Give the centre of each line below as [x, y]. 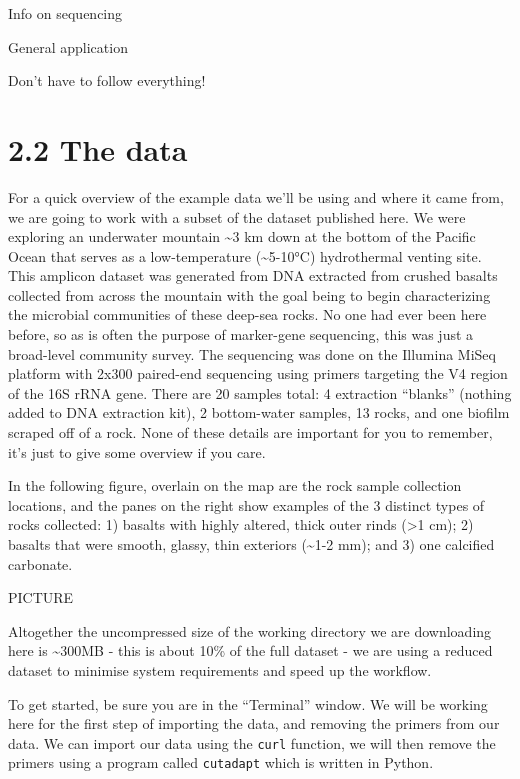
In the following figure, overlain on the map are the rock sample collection [235, 485]
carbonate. [40, 563]
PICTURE [41, 597]
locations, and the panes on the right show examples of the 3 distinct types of [246, 504]
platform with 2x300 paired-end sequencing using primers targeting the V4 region [258, 373]
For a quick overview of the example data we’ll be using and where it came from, [256, 196]
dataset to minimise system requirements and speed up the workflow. [220, 669]
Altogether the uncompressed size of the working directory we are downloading [250, 630]
